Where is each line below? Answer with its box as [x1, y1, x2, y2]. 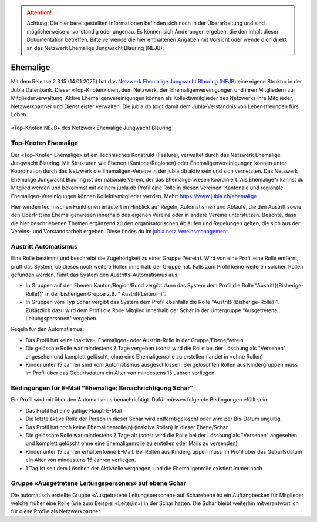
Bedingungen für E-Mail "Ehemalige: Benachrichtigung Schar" [11, 384, 194, 392]
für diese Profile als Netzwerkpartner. [11, 508, 102, 515]
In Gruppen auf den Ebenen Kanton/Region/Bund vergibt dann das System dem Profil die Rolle [25, 282, 254, 289]
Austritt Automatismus [11, 242, 77, 250]
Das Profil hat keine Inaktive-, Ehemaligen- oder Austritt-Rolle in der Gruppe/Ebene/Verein [25, 336, 244, 343]
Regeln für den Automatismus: [11, 326, 85, 333]
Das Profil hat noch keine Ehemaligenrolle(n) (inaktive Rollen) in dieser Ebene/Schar [25, 423, 228, 430]
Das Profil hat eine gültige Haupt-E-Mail [25, 407, 122, 414]
